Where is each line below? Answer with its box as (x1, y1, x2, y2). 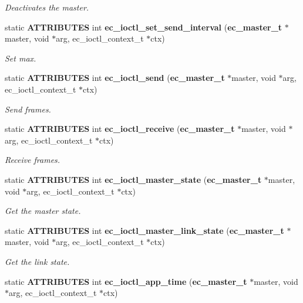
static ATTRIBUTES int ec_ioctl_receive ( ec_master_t (5, 122, 235, 135)
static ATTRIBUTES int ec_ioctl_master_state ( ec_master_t (5, 173, 262, 185)
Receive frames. (5, 154, 60, 166)
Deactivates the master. (5, 1, 89, 13)
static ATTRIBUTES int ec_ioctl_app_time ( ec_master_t (5, 275, 247, 287)
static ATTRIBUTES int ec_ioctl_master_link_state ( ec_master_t (5, 224, 284, 236)
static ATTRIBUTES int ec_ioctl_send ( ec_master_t (5, 72, 225, 84)
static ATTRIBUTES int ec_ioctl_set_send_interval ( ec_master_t (5, 21, 282, 33)
